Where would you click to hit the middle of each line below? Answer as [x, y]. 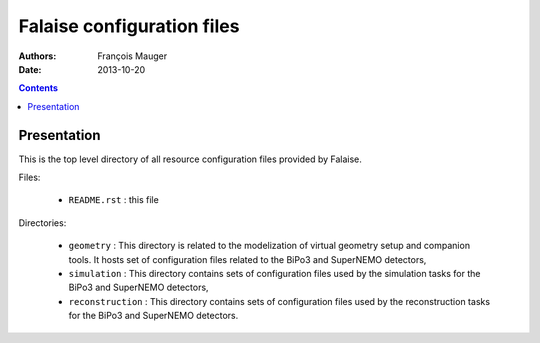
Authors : [37, 56]
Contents [38, 88]
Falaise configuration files [129, 26]
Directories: [42, 222]
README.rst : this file [113, 200]
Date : [30, 69]
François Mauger [132, 56]
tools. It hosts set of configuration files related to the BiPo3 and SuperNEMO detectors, [247, 259]
